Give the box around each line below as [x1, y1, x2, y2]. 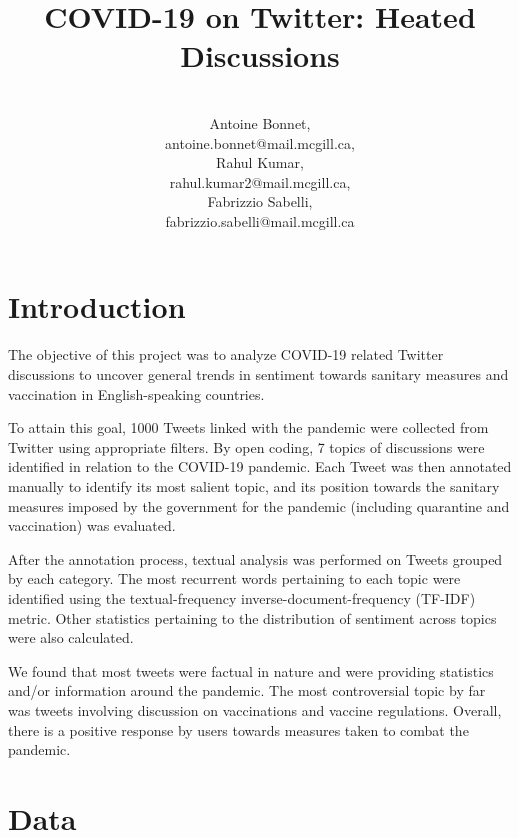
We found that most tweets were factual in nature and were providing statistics [8, 660, 494, 681]
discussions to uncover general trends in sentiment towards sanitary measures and [8, 364, 509, 384]
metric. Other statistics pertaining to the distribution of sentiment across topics [8, 607, 497, 628]
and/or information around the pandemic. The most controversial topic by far [8, 680, 486, 701]
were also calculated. [8, 627, 134, 648]
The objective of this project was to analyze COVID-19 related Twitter [8, 344, 444, 365]
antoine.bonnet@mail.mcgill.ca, [165, 132, 355, 153]
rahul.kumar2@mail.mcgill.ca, [169, 171, 351, 192]
